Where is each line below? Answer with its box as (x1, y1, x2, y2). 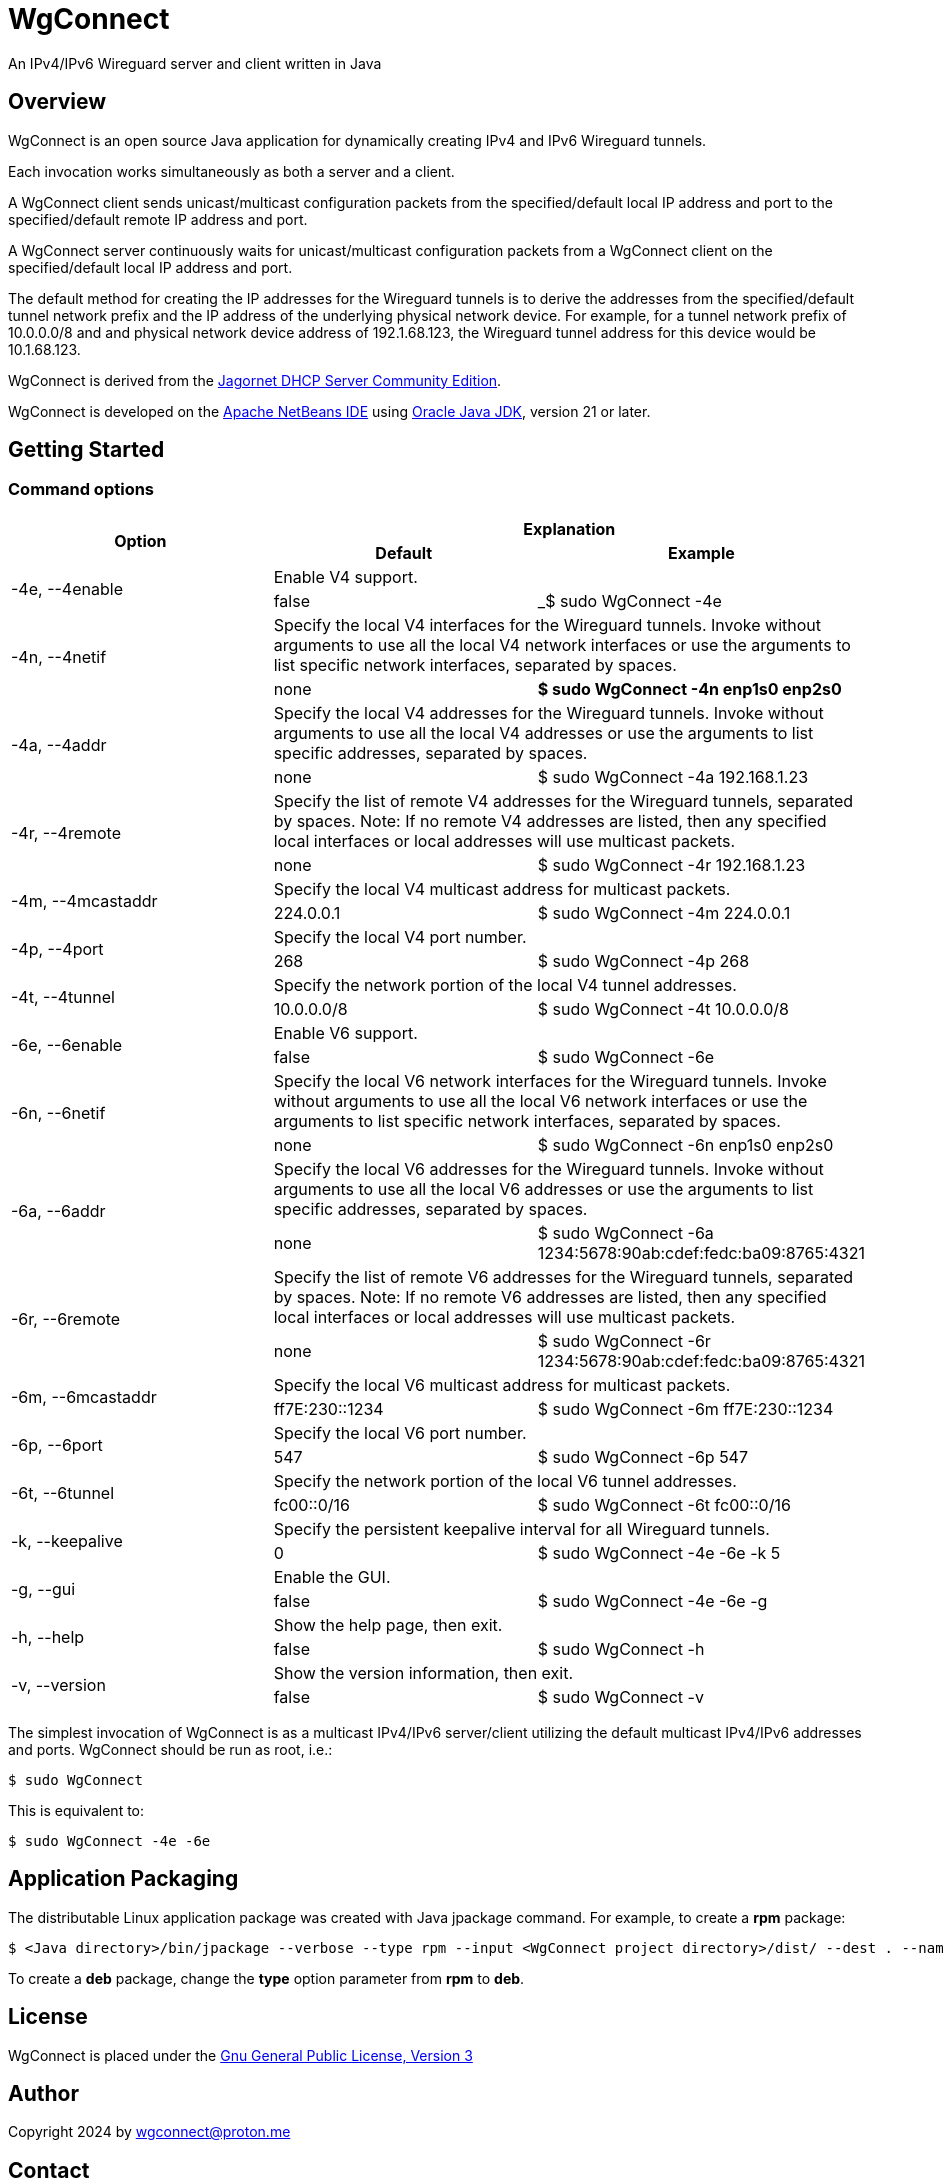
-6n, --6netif (11, 1102, 106, 1123)
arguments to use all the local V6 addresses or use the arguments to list (273, 1178, 814, 1199)
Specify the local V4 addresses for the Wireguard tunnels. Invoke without (273, 702, 824, 723)
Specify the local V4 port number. (273, 926, 527, 947)
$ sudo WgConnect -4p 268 (537, 950, 750, 971)
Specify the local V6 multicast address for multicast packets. (273, 1374, 731, 1395)
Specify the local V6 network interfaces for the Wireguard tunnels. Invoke (273, 1070, 827, 1091)
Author (8, 2080, 79, 2106)
